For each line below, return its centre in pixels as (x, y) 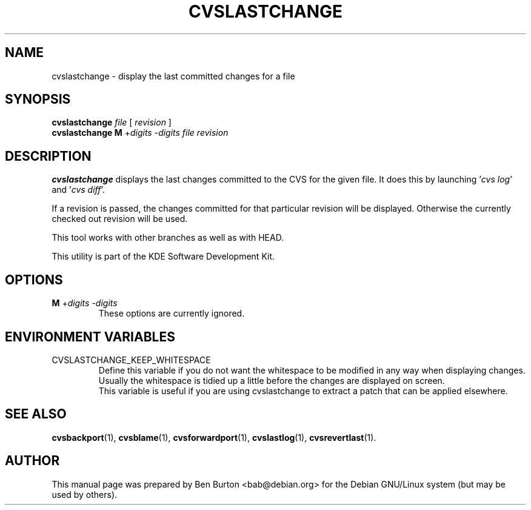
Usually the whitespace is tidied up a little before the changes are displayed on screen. (272, 380)
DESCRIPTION (48, 156)
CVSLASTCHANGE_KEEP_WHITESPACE (131, 360)
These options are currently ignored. (172, 314)
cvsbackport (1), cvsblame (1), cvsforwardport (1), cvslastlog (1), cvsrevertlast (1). (214, 437)
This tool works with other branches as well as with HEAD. (168, 238)
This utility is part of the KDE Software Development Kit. (163, 257)
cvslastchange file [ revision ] (112, 122)
